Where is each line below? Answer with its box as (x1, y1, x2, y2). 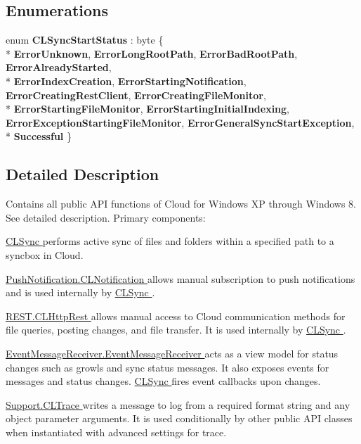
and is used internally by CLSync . (6, 285, 155, 300)
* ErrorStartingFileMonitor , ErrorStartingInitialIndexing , (6, 101, 290, 116)
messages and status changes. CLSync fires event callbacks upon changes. (6, 374, 321, 388)
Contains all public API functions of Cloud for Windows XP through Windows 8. (6, 196, 357, 211)
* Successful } (6, 129, 72, 144)
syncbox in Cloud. (6, 247, 84, 262)
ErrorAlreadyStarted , (6, 60, 112, 75)
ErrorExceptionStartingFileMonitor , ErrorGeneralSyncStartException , (6, 115, 355, 129)
